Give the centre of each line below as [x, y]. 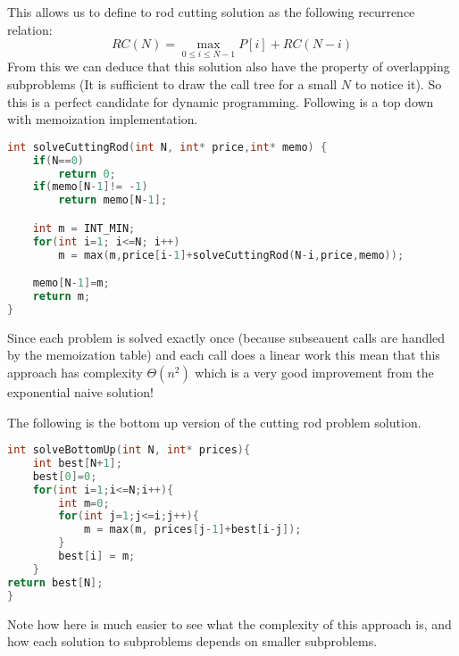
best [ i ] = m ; [97, 556]
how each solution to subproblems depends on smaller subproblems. [192, 641]
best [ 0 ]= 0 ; [65, 476]
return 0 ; [87, 174]
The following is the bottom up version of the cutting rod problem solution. [214, 422]
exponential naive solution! [80, 391]
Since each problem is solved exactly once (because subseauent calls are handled [226, 337]
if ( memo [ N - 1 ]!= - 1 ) [90, 187]
